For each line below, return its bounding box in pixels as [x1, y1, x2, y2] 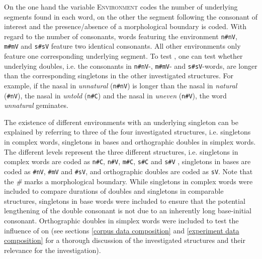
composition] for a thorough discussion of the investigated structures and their [4, 235, 245, 245]
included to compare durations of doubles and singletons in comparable [4, 186, 224, 196]
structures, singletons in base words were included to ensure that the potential [4, 195, 245, 206]
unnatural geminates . [4, 100, 68, 110]
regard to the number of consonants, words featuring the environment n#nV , [4, 31, 237, 41]
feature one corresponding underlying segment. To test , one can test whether [4, 51, 243, 61]
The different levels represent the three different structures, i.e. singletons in [4, 146, 238, 157]
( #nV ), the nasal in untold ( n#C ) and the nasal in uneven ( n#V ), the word [4, 90, 227, 100]
